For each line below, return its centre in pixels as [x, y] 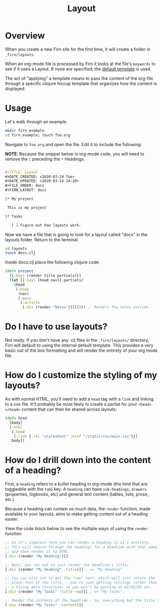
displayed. [15, 88]
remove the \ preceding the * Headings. [45, 159]
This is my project [27, 207]
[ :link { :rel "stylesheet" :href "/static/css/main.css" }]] [76, 436]
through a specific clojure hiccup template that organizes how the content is [81, 83]
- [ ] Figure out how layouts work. [44, 225]
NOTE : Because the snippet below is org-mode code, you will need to [75, 154]
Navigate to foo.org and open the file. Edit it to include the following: [73, 144]
